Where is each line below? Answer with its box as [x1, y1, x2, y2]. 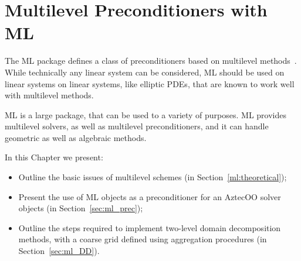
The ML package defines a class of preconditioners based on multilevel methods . [5, 54, 297, 67]
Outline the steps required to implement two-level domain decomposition [18, 221, 281, 233]
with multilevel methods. [5, 89, 94, 101]
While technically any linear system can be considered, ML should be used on [5, 66, 285, 78]
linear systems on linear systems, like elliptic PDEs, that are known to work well [5, 77, 295, 90]
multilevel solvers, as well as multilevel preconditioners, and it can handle [5, 120, 269, 132]
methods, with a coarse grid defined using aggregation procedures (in [18, 233, 267, 245]
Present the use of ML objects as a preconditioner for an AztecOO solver [18, 190, 281, 202]
